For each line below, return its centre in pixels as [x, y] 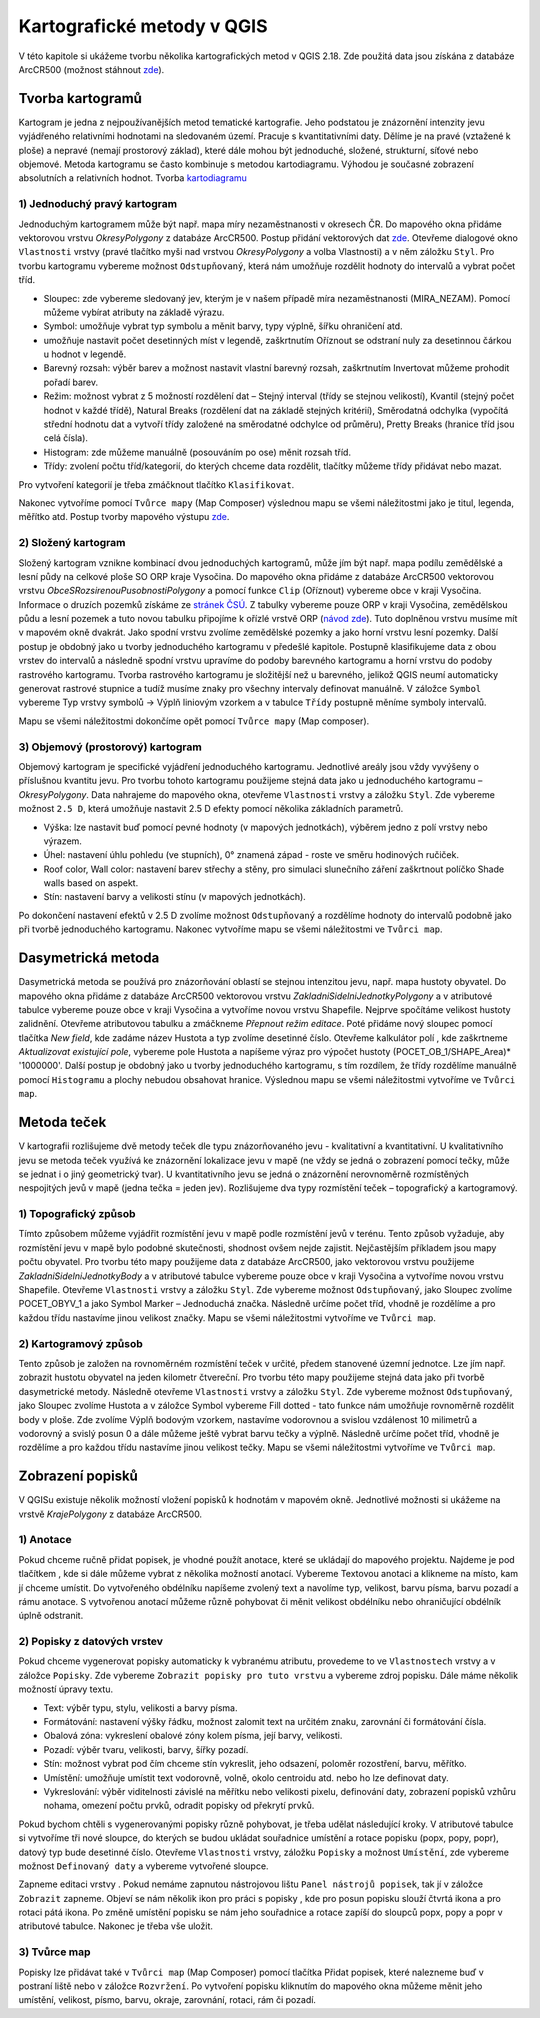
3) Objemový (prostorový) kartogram [110, 747]
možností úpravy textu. [66, 1689]
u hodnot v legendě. [85, 354]
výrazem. [62, 841]
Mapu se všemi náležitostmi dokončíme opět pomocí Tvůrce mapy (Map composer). [194, 721]
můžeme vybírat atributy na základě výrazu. [134, 312]
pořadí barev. [71, 382]
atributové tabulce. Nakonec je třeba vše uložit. [116, 1926]
